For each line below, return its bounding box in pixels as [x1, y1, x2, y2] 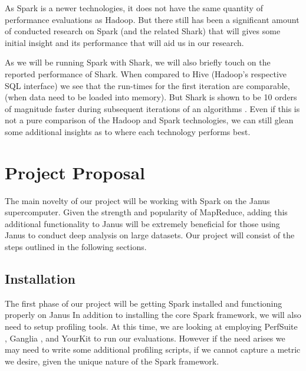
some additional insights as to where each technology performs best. [5, 125, 251, 137]
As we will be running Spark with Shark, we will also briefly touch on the [5, 56, 271, 68]
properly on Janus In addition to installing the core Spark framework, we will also [5, 308, 301, 321]
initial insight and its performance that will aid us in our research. [5, 36, 244, 48]
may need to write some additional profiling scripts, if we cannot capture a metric [5, 343, 301, 356]
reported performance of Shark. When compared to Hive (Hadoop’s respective [5, 67, 287, 80]
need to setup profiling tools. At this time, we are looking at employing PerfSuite [5, 320, 298, 333]
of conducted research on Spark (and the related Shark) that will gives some [5, 25, 281, 37]
